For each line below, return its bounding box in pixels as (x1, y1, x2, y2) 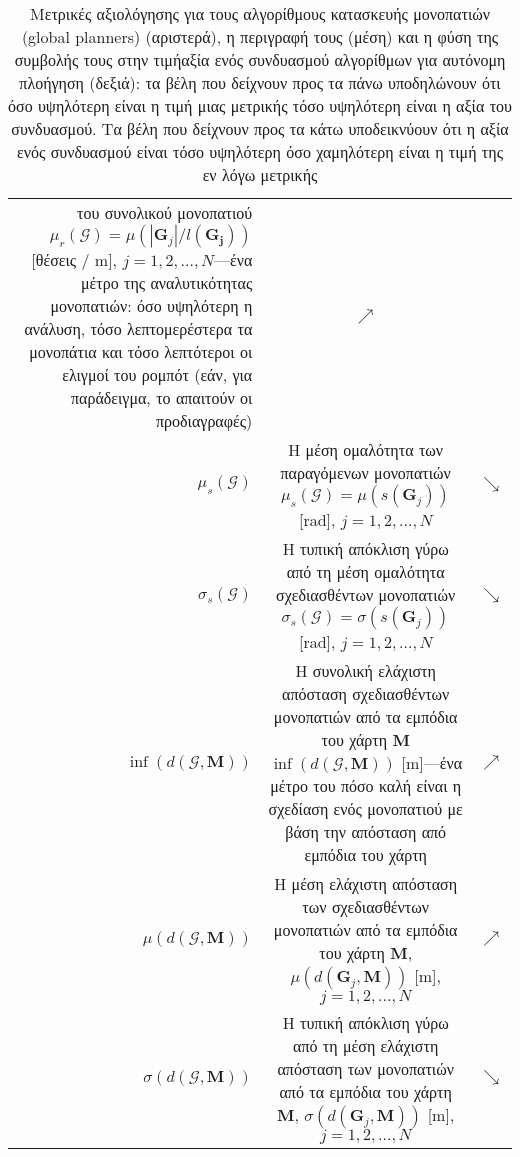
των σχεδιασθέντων (302, 895, 429, 918)
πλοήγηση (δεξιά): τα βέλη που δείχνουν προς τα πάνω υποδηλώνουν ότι (19, 71, 501, 94)
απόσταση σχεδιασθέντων (282, 682, 450, 705)
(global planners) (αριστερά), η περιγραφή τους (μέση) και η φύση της (21, 25, 499, 48)
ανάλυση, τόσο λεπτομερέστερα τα (24, 317, 253, 340)
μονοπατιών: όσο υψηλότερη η (50, 294, 253, 317)
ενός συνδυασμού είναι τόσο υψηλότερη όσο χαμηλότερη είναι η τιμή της (17, 140, 503, 163)
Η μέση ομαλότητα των (288, 438, 444, 461)
